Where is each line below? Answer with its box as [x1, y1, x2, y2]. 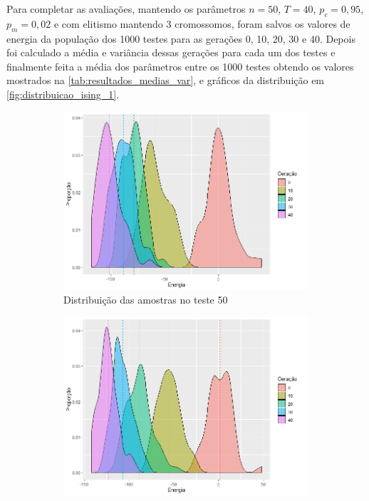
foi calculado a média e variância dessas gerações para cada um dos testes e [6, 45, 336, 60]
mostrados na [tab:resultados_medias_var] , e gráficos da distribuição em [6, 73, 325, 88]
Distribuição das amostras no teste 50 [63, 292, 228, 307]
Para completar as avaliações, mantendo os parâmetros [6, 1, 246, 16]
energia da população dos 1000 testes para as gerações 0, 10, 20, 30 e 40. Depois [6, 31, 355, 46]
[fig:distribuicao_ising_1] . [6, 86, 120, 101]
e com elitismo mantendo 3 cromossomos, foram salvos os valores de [53, 16, 350, 31]
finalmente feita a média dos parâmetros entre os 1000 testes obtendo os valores [6, 58, 354, 73]
